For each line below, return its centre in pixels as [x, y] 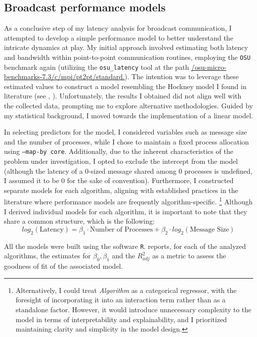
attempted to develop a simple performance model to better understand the [119, 37]
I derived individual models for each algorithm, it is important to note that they [126, 211]
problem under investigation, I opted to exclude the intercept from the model [121, 161]
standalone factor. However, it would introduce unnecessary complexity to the [133, 309]
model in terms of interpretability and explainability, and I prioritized [121, 319]
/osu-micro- [209, 67]
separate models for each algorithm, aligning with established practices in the [121, 190]
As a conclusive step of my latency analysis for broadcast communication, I [118, 28]
